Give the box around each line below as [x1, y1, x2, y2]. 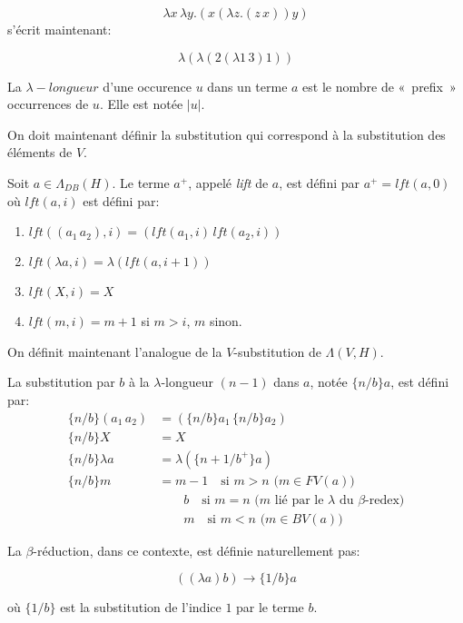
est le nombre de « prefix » [302, 76, 457, 95]
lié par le [274, 493, 324, 507]
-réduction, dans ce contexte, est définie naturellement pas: [33, 540, 360, 559]
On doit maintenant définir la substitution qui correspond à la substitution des [7, 124, 446, 143]
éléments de [7, 143, 73, 162]
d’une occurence [103, 76, 192, 95]
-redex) [365, 493, 405, 507]
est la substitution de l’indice [60, 598, 222, 617]
